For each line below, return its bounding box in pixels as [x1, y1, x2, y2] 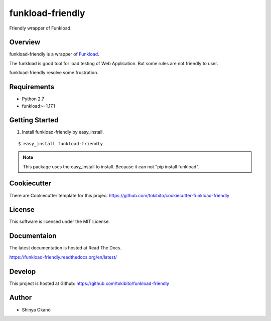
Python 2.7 [22, 96, 45, 102]
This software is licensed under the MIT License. [9, 218, 110, 225]
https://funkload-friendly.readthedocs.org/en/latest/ [9, 254, 117, 260]
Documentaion [9, 232, 57, 240]
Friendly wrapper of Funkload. [9, 25, 72, 31]
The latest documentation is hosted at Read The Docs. [9, 245, 122, 251]
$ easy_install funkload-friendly [18, 141, 103, 146]
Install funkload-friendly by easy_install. [22, 129, 104, 135]
